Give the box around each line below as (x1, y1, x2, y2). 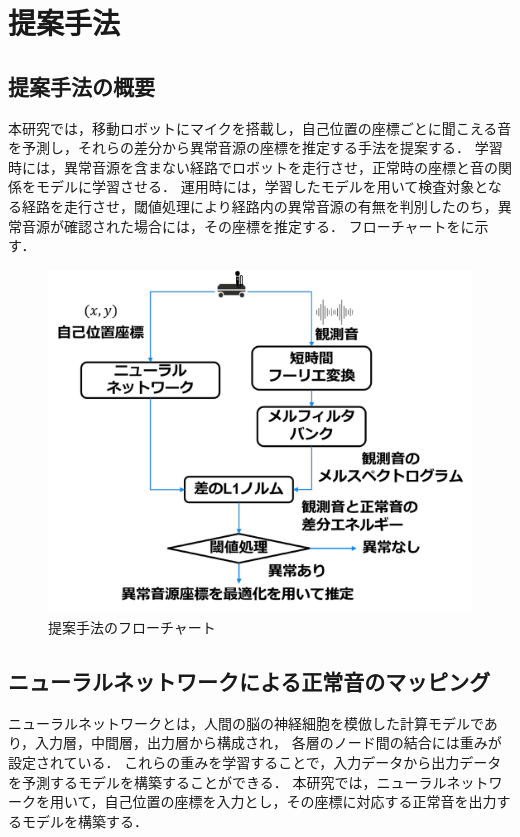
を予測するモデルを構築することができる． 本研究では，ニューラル (8, 771, 447, 792)
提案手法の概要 (8, 70, 155, 101)
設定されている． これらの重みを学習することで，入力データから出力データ (8, 751, 502, 772)
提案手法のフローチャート (48, 617, 216, 637)
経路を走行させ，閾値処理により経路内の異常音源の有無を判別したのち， (21, 195, 498, 216)
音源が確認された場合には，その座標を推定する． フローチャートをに (21, 215, 475, 236)
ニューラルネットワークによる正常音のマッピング (8, 665, 491, 696)
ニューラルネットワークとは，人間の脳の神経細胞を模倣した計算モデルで (8, 712, 484, 733)
